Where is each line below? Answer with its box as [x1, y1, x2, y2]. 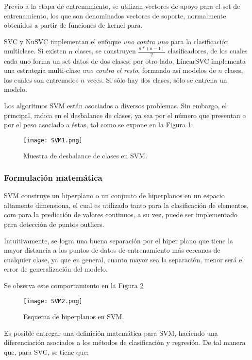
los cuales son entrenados [4, 74, 79, 85]
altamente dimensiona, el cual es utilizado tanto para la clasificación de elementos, [4, 200, 249, 210]
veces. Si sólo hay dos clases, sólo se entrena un [86, 74, 227, 85]
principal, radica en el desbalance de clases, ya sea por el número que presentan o [4, 110, 246, 120]
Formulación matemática [4, 171, 102, 183]
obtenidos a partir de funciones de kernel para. [4, 20, 143, 30]
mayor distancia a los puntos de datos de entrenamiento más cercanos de [4, 245, 220, 255]
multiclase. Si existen [4, 46, 67, 56]
